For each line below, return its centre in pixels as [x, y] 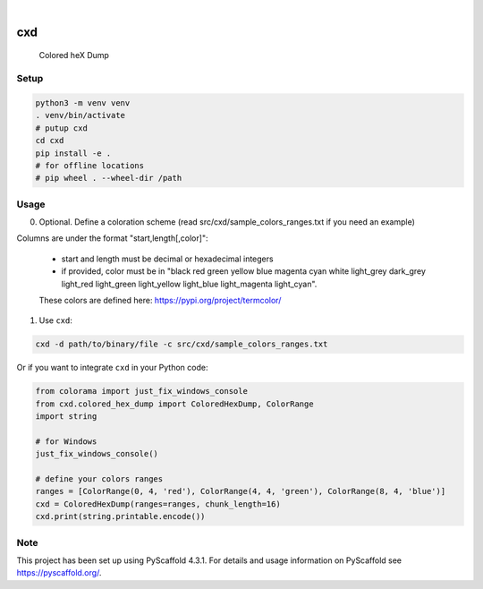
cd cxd [50, 141]
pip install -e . [73, 153]
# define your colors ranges [99, 479]
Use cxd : [56, 320]
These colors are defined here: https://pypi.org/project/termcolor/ [160, 300]
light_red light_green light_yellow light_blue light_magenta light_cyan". [189, 284]
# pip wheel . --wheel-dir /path [109, 178]
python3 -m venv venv [83, 102]
